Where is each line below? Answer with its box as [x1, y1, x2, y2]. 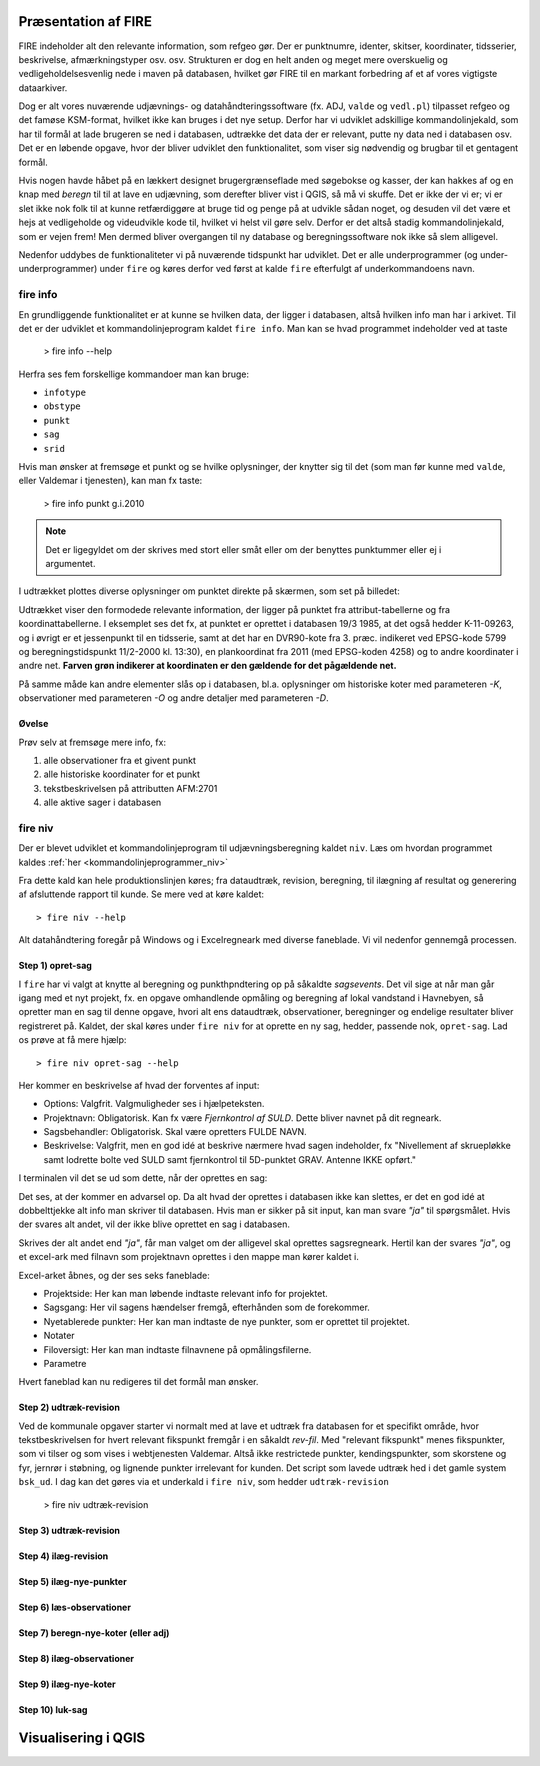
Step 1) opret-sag [18, 960, 92, 972]
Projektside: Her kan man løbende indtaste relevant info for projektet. [43, 1287, 329, 1299]
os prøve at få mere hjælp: [18, 1034, 127, 1046]
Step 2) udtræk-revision [18, 1401, 120, 1414]
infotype [43, 387, 87, 399]
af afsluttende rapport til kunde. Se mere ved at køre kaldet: [18, 888, 265, 900]
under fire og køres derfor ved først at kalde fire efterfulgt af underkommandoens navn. [99, 263, 475, 275]
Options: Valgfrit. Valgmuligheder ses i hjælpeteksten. [43, 1098, 265, 1110]
